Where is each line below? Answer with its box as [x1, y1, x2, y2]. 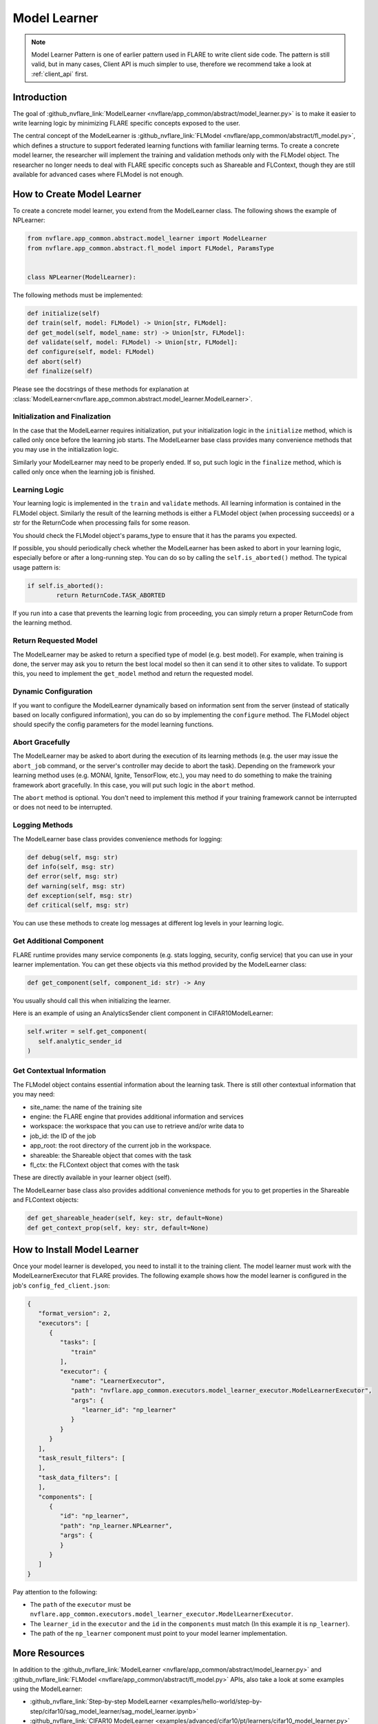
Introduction [12, 91, 67, 103]
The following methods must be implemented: [12, 290, 143, 299]
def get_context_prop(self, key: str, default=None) [27, 1224, 209, 1232]
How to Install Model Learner [12, 1243, 139, 1255]
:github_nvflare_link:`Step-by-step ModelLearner [30, 1697, 169, 1706]
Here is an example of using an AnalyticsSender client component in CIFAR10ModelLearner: [12, 1009, 273, 1017]
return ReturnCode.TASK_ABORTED [56, 592, 165, 599]
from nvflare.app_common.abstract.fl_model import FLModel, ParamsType [27, 244, 275, 252]
